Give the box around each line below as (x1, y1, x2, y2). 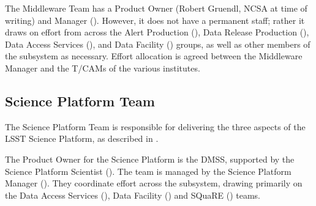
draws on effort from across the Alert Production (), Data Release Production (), (5, 26, 309, 39)
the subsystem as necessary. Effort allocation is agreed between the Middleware (5, 50, 303, 62)
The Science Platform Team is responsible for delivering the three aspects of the (5, 120, 306, 133)
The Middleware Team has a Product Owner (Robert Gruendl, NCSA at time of (5, 2, 307, 14)
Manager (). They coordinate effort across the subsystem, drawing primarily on (5, 177, 303, 189)
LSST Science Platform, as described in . (5, 132, 159, 145)
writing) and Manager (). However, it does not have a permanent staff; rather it (5, 13, 305, 26)
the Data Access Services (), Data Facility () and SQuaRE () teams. (5, 188, 261, 201)
